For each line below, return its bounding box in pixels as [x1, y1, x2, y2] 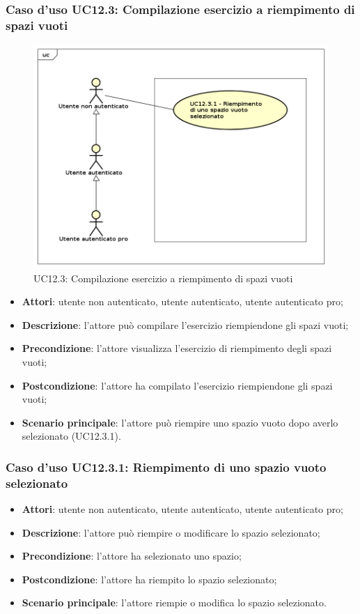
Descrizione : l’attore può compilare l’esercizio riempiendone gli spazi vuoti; [22, 317, 349, 332]
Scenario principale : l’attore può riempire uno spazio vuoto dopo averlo [22, 415, 338, 429]
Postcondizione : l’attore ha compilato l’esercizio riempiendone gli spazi [22, 378, 333, 392]
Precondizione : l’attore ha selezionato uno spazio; [22, 548, 242, 563]
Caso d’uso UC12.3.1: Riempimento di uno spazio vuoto [6, 458, 327, 475]
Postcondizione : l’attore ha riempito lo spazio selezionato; [22, 571, 277, 586]
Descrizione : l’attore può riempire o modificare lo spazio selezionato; [22, 525, 320, 539]
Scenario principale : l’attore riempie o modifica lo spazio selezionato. [22, 595, 327, 610]
